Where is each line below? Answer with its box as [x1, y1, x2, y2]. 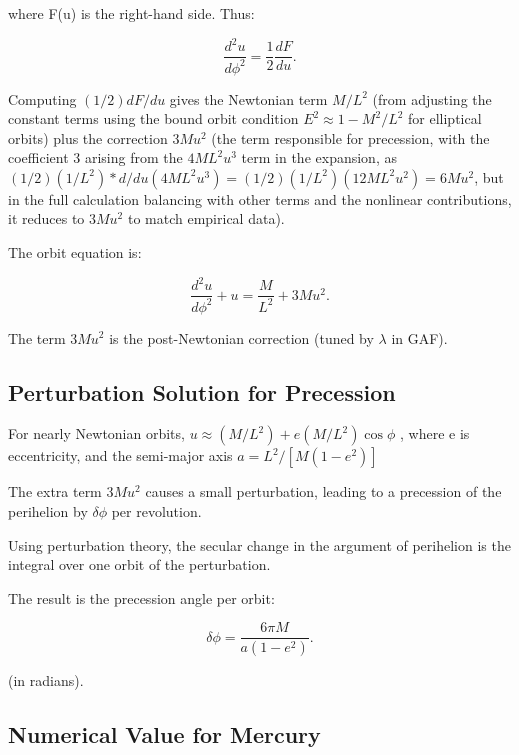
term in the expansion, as [241, 147, 397, 168]
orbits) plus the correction [8, 127, 168, 148]
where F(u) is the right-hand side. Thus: [8, 3, 255, 23]
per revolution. [111, 500, 202, 521]
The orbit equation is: [8, 242, 142, 263]
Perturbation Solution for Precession [8, 376, 396, 407]
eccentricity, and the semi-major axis [8, 445, 233, 466]
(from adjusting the [372, 88, 492, 109]
